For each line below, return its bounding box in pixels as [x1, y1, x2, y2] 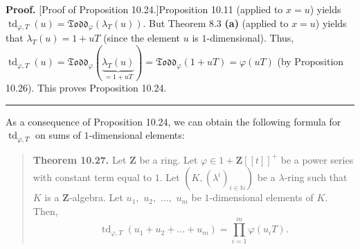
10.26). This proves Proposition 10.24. [6, 80, 167, 94]
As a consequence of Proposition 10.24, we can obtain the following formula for [6, 114, 341, 128]
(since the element [103, 31, 181, 45]
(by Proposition [277, 54, 344, 69]
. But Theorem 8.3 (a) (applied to [143, 15, 289, 30]
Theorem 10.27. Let [33, 152, 127, 166]
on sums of [35, 128, 81, 142]
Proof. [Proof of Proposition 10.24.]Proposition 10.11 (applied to [6, 2, 283, 16]
